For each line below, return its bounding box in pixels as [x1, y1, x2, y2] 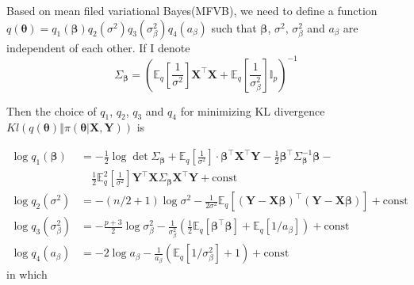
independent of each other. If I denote [6, 39, 190, 55]
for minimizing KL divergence [180, 102, 325, 119]
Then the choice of [6, 102, 97, 119]
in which [6, 266, 48, 283]
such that [211, 19, 257, 36]
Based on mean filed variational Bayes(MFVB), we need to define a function [6, 2, 378, 18]
